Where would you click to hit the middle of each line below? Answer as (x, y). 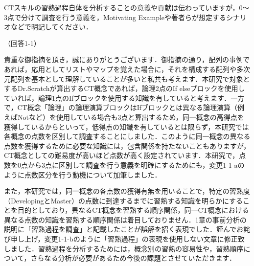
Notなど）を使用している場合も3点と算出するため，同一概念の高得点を (131, 117)
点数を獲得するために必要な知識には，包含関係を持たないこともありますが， (127, 145)
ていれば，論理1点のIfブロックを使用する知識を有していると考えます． (117, 98)
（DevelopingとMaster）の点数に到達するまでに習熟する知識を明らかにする (124, 200)
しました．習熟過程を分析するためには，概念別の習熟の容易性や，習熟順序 (124, 248)
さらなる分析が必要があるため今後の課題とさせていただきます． (133, 258)
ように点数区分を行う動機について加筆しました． (83, 174)
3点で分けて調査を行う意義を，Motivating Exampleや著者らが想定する (115, 17)
